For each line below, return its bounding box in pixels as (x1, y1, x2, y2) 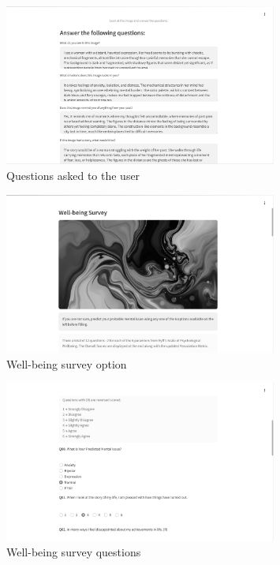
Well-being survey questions (6, 544, 141, 560)
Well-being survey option (6, 355, 127, 372)
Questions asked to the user (6, 167, 140, 183)
